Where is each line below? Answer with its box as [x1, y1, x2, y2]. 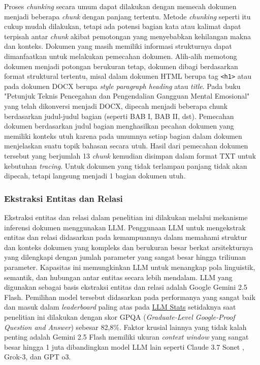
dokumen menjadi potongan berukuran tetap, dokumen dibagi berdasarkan [4, 60, 238, 71]
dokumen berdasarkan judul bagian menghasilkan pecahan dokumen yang [4, 120, 234, 131]
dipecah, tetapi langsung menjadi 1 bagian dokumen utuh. [4, 170, 186, 181]
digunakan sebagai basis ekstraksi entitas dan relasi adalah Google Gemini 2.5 [4, 282, 247, 292]
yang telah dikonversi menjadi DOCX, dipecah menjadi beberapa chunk [4, 101, 228, 111]
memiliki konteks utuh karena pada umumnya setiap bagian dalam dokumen [4, 130, 242, 141]
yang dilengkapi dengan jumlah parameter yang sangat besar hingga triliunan [4, 252, 246, 262]
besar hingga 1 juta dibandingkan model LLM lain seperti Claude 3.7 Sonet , [4, 341, 244, 352]
